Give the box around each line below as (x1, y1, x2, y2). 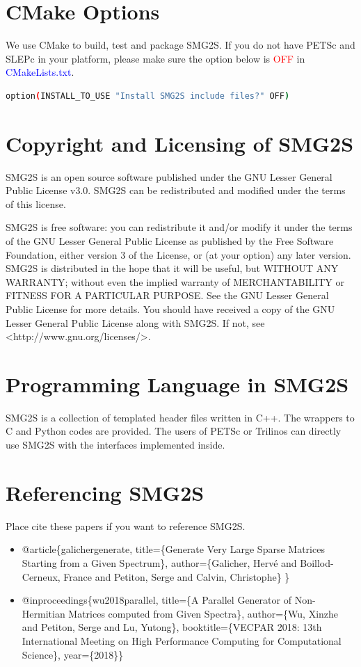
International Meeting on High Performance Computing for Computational (22, 633, 342, 648)
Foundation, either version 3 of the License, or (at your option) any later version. (6, 247, 351, 262)
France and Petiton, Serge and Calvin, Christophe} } (63, 569, 290, 584)
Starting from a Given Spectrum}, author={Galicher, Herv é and (22, 555, 297, 570)
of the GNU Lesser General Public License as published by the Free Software (6, 234, 334, 248)
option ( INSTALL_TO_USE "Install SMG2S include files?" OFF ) (6, 90, 290, 101)
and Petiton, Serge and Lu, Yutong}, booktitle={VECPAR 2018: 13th (22, 620, 322, 634)
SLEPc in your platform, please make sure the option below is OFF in (6, 51, 305, 65)
